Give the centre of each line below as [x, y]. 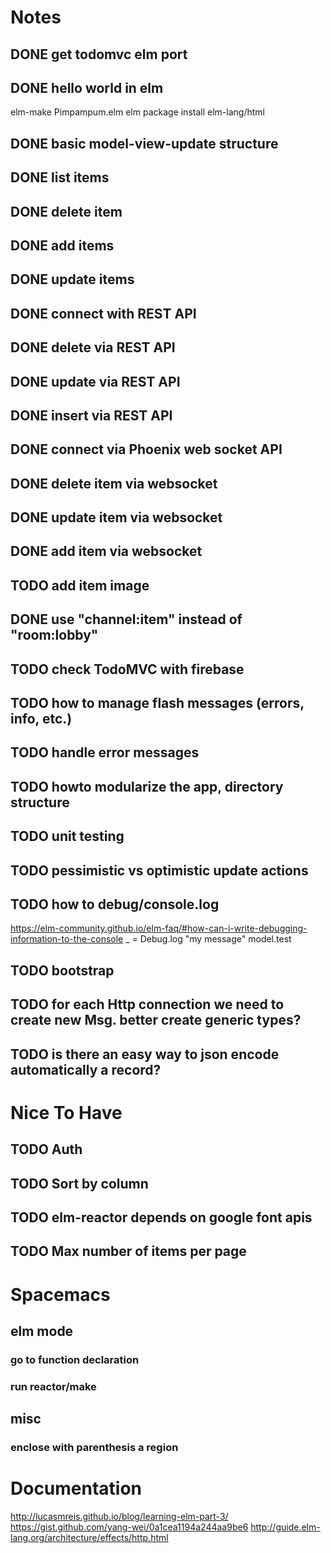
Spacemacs [60, 1294]
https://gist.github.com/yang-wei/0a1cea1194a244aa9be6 [129, 1527]
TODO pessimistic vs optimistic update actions [159, 870]
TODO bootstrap [62, 970]
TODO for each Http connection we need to [147, 1004]
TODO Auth [46, 1149]
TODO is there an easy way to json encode [145, 1054]
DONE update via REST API [95, 381]
